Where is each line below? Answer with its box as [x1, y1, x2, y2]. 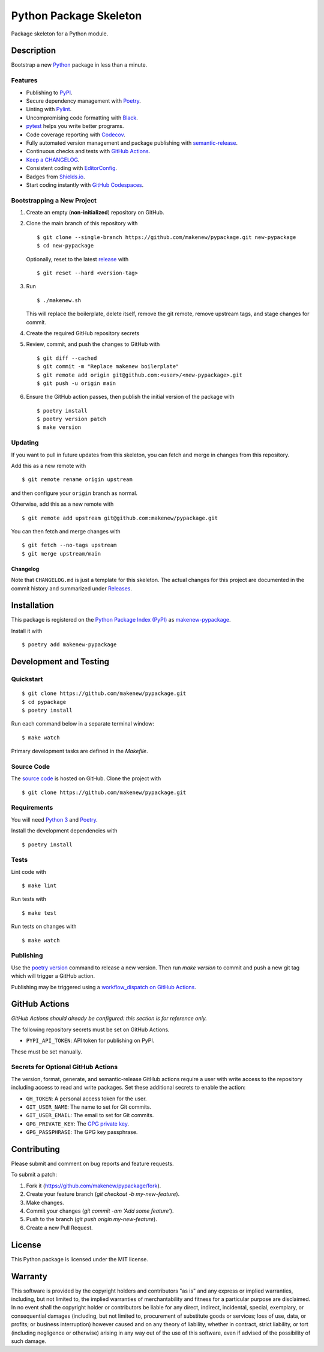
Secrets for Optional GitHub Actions [11, 1063, 118, 1072]
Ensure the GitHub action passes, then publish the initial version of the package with [26, 393, 235, 401]
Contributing [11, 1144, 60, 1154]
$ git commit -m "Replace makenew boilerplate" [37, 363, 179, 370]
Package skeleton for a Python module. [11, 30, 109, 37]
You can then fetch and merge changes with [11, 527, 121, 535]
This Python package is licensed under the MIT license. [11, 1255, 148, 1263]
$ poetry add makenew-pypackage [22, 641, 117, 648]
